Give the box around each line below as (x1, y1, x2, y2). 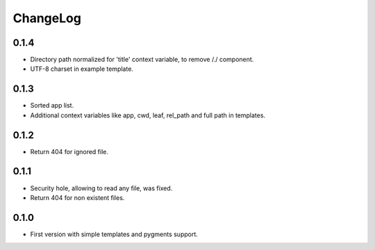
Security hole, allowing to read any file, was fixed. (30, 184, 173, 192)
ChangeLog (12, 10, 81, 26)
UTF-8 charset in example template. (30, 65, 133, 73)
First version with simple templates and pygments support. (30, 230, 198, 238)
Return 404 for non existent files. (30, 193, 125, 201)
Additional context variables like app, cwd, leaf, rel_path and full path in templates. (30, 111, 266, 119)
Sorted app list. (30, 101, 74, 110)
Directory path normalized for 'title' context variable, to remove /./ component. (30, 56, 254, 64)
